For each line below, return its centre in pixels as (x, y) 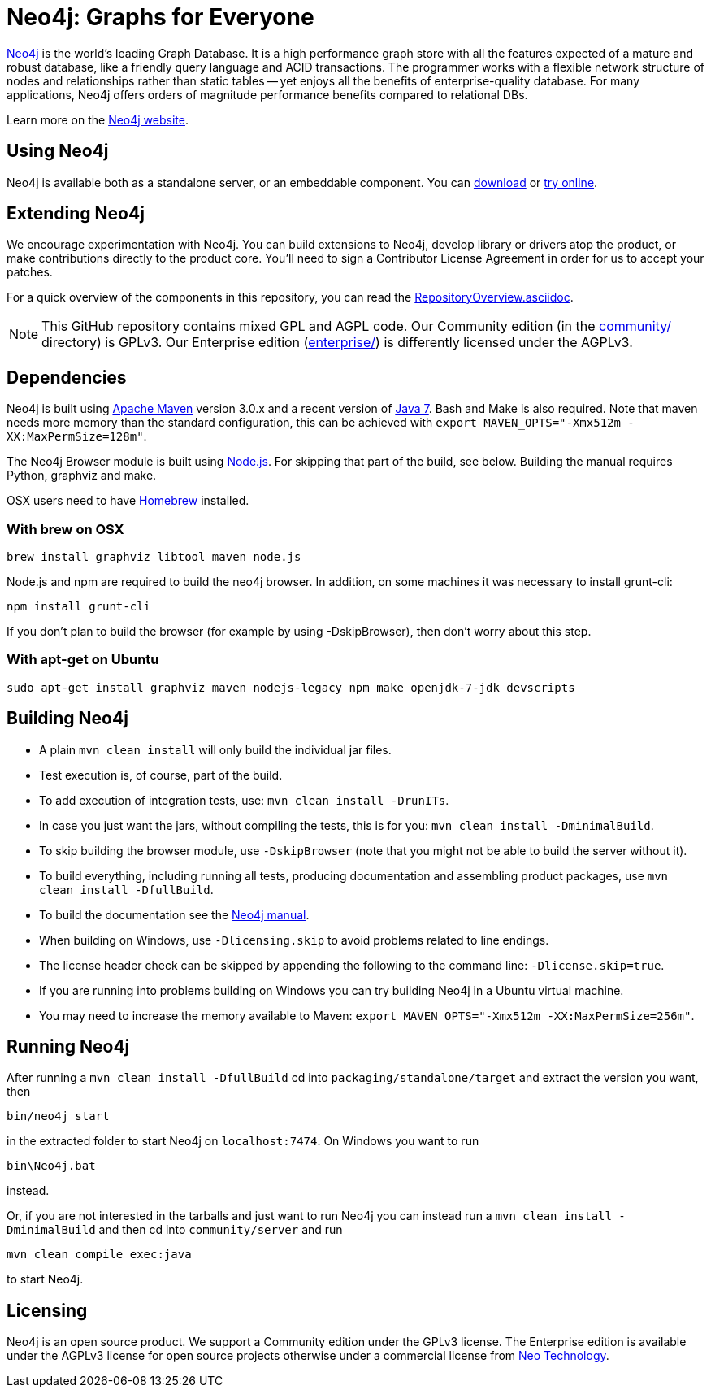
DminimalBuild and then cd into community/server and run (175, 1230)
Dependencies (67, 377)
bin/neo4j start (58, 1116)
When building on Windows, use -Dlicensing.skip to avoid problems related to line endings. (294, 940)
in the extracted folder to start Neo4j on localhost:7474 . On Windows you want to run (243, 1141)
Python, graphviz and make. (82, 476)
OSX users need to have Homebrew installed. (128, 501)
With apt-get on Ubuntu (83, 660)
